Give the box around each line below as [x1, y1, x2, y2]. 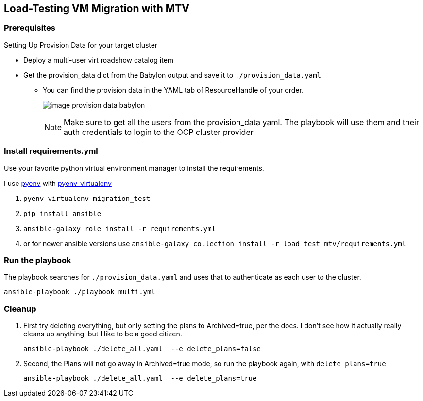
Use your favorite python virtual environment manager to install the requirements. [4, 164, 264, 172]
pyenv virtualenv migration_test [23, 194, 151, 202]
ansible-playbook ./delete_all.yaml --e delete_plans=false [23, 345, 261, 353]
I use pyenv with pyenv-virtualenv [4, 179, 112, 187]
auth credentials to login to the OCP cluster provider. [64, 127, 255, 137]
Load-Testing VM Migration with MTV [4, 2, 190, 15]
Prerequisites [4, 23, 55, 33]
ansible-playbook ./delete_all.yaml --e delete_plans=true [23, 374, 257, 383]
